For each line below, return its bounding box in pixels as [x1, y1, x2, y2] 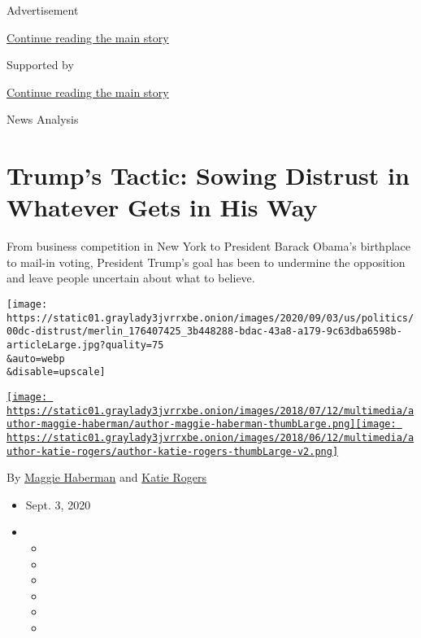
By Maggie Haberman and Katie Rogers [7, 469, 206, 486]
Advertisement [7, 2, 79, 18]
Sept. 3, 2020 [25, 496, 91, 513]
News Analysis [7, 111, 79, 128]
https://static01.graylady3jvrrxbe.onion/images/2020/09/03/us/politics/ [7, 312, 414, 324]
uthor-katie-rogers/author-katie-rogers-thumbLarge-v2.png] [7, 445, 339, 457]
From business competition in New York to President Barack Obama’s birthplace [7, 238, 410, 255]
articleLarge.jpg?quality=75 [7, 339, 164, 352]
